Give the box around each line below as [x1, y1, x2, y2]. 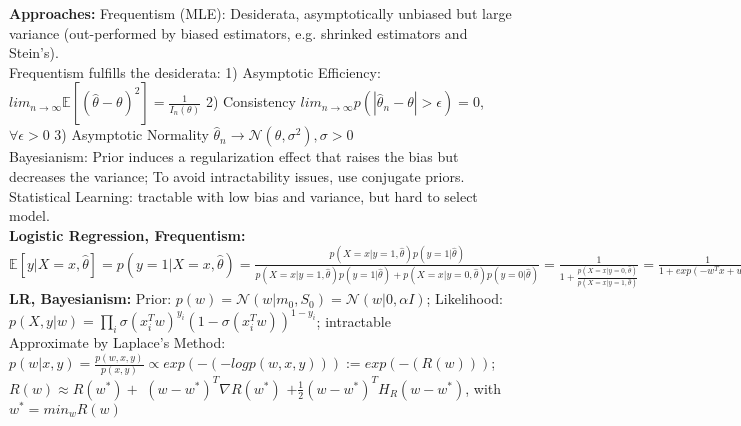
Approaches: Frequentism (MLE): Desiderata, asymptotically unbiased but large [9, 3, 512, 23]
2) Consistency [205, 91, 296, 112]
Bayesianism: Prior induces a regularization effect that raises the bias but [9, 146, 459, 167]
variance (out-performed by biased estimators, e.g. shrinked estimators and [9, 22, 468, 43]
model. [9, 205, 50, 226]
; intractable [316, 310, 391, 331]
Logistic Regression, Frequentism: [9, 224, 246, 245]
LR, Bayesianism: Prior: [9, 288, 172, 309]
